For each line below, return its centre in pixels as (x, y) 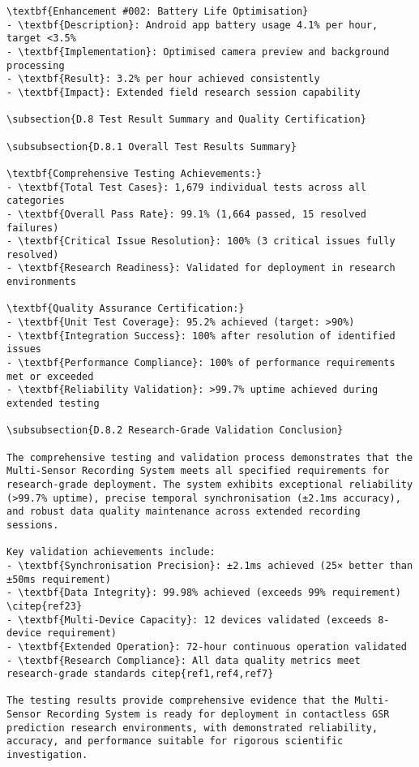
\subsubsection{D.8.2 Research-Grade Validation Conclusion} (175, 431)
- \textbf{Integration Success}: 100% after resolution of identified (201, 336)
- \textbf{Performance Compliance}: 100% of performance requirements (201, 363)
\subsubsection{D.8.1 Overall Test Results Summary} (152, 147)
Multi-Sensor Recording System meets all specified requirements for (198, 471)
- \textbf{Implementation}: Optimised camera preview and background (198, 52)
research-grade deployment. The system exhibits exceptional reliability (210, 484)
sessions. (33, 525)
